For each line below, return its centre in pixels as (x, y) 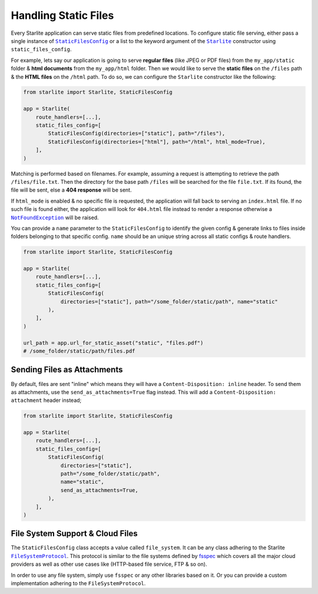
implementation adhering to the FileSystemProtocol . (78, 583)
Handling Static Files (62, 15)
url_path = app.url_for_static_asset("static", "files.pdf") (113, 343)
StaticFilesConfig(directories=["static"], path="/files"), (137, 133)
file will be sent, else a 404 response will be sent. (71, 190)
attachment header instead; (46, 400)
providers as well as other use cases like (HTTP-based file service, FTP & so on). (109, 564)
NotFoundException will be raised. (55, 217)
